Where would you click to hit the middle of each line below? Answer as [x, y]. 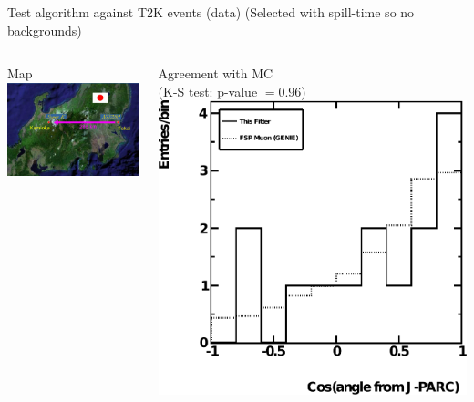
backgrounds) [45, 30]
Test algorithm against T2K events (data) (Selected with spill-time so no [211, 12]
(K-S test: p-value [208, 91]
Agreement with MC [216, 73]
